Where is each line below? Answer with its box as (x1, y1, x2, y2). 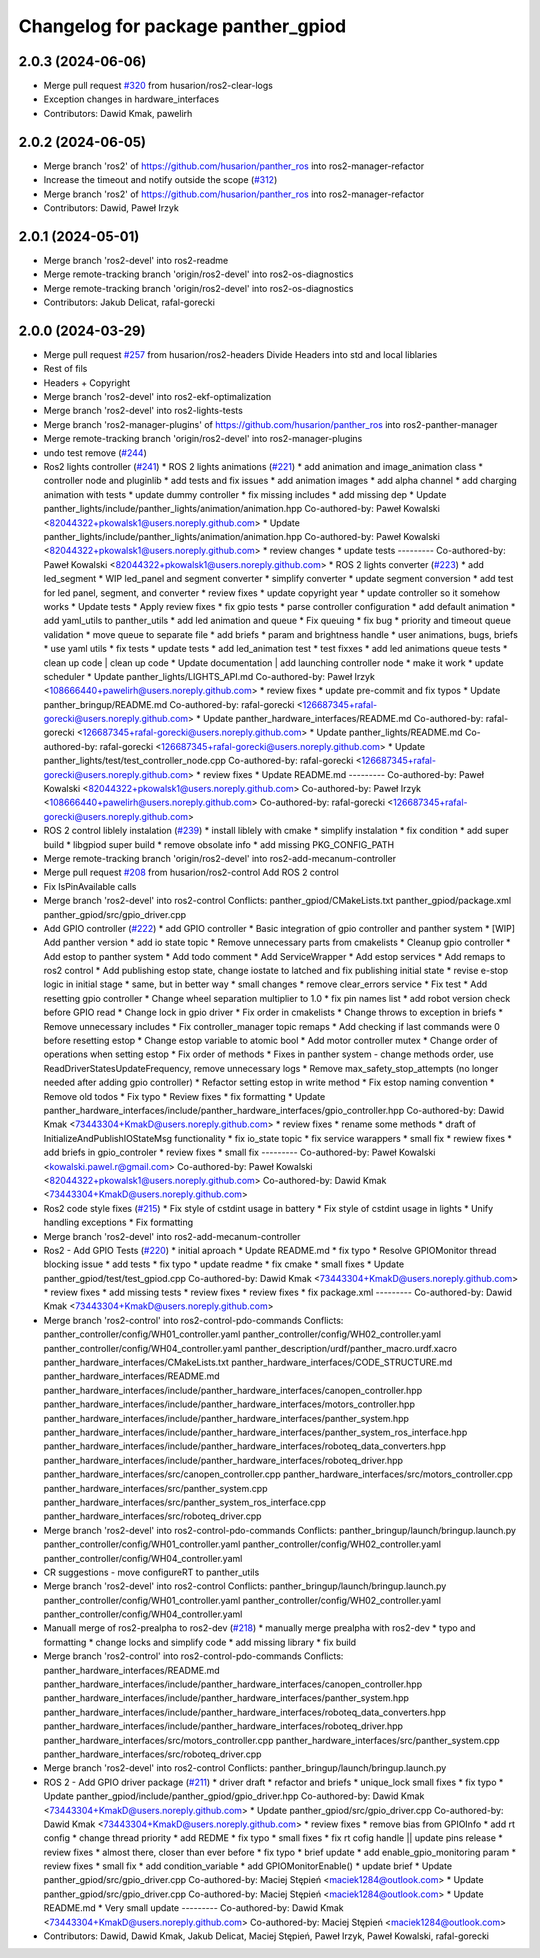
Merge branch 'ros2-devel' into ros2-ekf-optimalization (43, 391, 272, 403)
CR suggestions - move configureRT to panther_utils (43, 1566, 260, 1578)
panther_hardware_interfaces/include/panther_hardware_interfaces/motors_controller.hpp (43, 1398, 415, 1410)
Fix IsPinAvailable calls (43, 880, 137, 892)
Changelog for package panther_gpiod (18, 15, 347, 37)
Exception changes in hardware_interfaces (43, 93, 220, 105)
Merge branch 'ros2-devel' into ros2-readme (43, 254, 229, 266)
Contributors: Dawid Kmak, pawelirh (43, 107, 193, 119)
